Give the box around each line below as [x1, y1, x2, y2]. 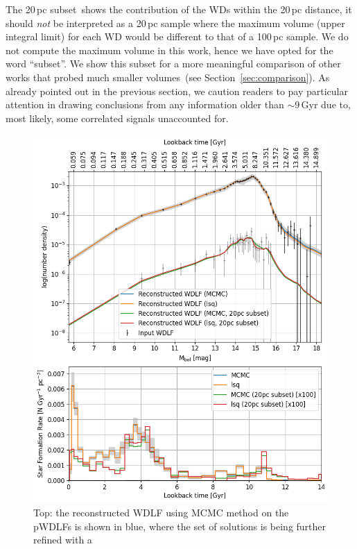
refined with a [33, 532, 92, 547]
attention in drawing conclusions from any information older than [6, 97, 284, 112]
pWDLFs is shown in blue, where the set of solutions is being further [33, 518, 326, 533]
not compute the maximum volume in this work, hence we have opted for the [6, 42, 333, 57]
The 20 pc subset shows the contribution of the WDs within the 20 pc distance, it [6, 2, 352, 16]
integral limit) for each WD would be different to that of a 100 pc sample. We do [6, 29, 349, 44]
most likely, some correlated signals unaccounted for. [6, 110, 229, 125]
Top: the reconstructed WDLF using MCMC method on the [33, 505, 289, 519]
